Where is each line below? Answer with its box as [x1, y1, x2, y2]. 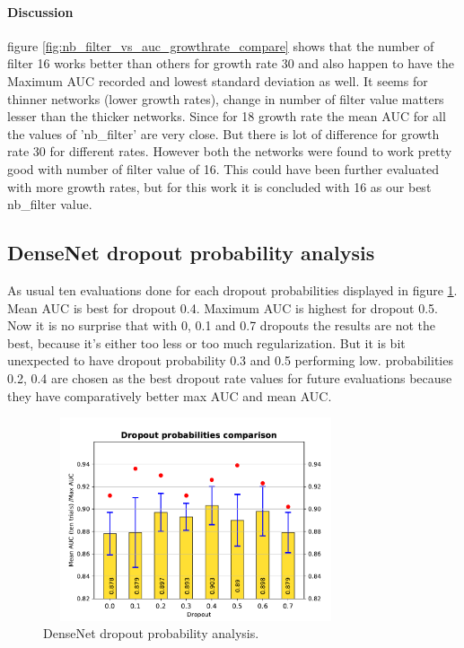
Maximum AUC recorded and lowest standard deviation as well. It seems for [7, 71, 428, 90]
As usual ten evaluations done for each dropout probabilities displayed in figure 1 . [7, 280, 458, 299]
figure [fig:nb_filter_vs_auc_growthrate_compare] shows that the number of [7, 36, 434, 55]
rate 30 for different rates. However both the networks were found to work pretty [7, 142, 452, 161]
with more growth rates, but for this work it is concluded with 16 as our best [7, 177, 432, 196]
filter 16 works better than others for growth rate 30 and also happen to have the [7, 54, 454, 73]
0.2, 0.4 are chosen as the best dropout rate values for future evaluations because [7, 368, 452, 387]
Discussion [7, 2, 74, 21]
